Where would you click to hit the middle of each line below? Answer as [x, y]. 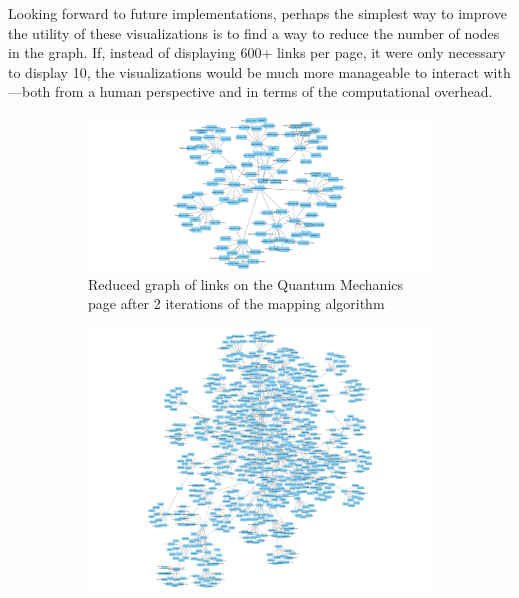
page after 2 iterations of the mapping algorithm [236, 303]
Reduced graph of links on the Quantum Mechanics [246, 283]
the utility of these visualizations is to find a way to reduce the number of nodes [254, 32]
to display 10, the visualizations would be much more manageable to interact [243, 71]
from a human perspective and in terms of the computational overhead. [274, 91]
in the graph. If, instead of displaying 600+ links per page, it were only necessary [257, 52]
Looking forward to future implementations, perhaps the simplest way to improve [257, 13]
